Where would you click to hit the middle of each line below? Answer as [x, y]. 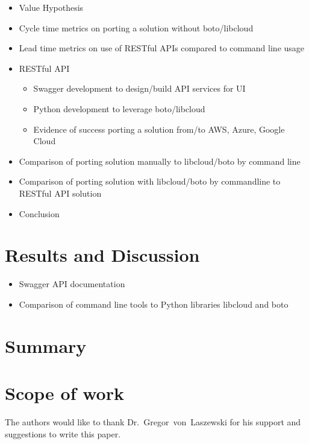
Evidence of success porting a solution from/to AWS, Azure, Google [159, 129]
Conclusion [39, 213]
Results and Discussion [102, 255]
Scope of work [64, 393]
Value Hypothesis [51, 7]
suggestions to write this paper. [63, 433]
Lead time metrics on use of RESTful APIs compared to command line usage [162, 48]
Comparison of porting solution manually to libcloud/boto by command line [160, 161]
